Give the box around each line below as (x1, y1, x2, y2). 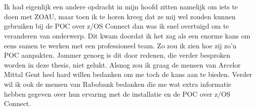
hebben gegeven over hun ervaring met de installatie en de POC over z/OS (4, 88, 231, 99)
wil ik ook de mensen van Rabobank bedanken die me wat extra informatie (4, 78, 232, 89)
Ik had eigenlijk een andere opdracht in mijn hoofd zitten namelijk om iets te (4, 1, 238, 12)
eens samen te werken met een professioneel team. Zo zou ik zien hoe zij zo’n (4, 40, 237, 50)
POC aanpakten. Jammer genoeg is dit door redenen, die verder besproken (4, 50, 231, 60)
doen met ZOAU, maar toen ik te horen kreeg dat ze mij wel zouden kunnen (4, 11, 236, 21)
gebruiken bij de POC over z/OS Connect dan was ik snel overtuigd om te (4, 21, 229, 31)
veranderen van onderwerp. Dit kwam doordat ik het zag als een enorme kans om (4, 30, 251, 40)
